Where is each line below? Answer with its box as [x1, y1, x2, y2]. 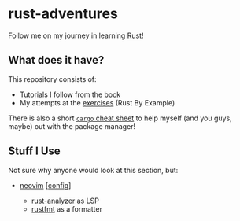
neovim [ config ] [19, 180, 72, 190]
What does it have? [8, 53, 105, 67]
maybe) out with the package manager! [8, 121, 136, 131]
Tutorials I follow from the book [19, 90, 121, 99]
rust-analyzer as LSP [31, 196, 100, 205]
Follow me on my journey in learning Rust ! [8, 31, 144, 40]
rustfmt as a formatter [31, 204, 102, 213]
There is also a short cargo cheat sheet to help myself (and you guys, [8, 113, 232, 123]
